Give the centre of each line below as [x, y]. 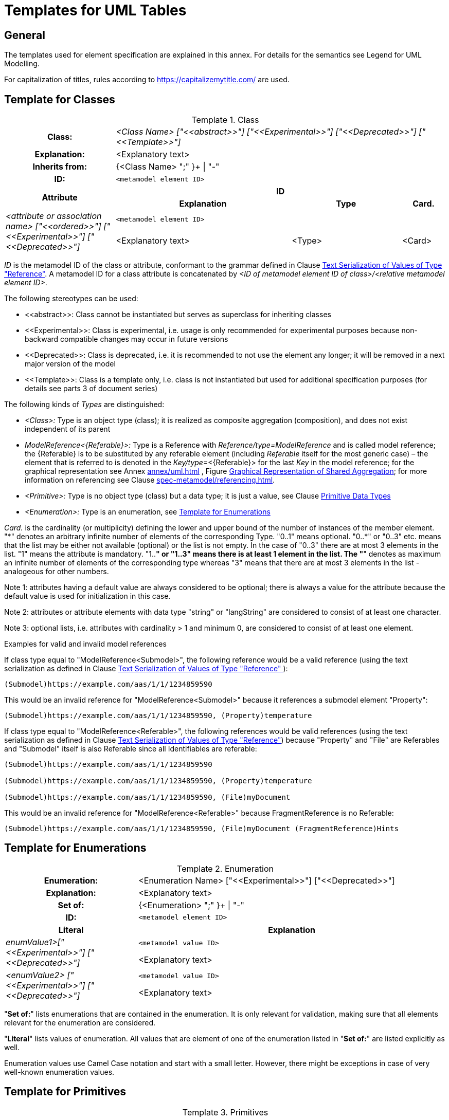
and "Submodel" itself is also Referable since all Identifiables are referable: [131, 749]
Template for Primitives [65, 1092]
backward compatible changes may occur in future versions [127, 339]
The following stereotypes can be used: [71, 299]
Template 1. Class [225, 120]
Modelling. [22, 64]
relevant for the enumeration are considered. [80, 1022]
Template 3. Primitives [225, 1112]
